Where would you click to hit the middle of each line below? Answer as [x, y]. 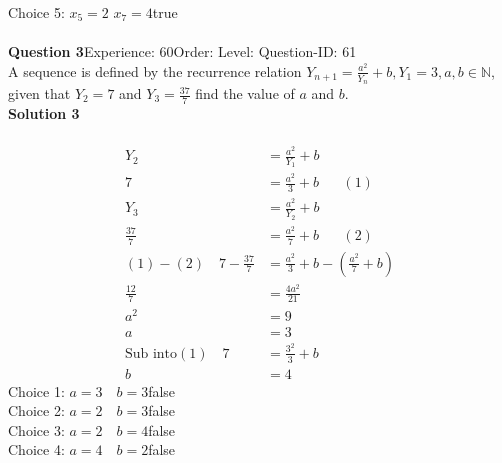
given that [39, 93]
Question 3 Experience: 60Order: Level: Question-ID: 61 [182, 51]
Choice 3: [36, 429]
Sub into [151, 353]
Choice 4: [36, 449]
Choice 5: [36, 12]
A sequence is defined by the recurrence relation [155, 70]
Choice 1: [36, 390]
